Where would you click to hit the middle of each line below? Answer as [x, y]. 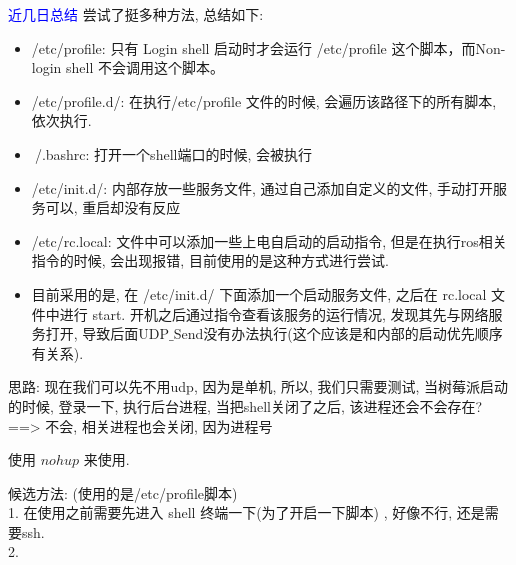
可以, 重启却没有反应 [113, 207]
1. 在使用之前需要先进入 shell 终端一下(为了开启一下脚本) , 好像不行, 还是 [246, 512]
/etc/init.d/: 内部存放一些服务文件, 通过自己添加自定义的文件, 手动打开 [262, 187]
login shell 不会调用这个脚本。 [127, 67]
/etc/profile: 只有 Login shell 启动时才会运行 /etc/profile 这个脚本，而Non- [268, 47]
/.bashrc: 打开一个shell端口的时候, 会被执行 [173, 153]
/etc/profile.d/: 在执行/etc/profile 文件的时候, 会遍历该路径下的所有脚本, [264, 100]
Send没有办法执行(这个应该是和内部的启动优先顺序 [338, 333]
